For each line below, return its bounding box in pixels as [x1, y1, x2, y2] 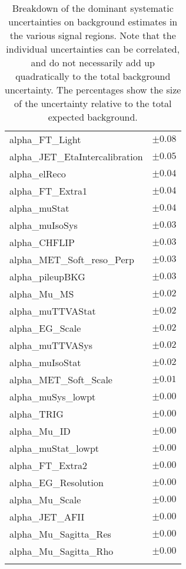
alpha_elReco [9, 167, 66, 180]
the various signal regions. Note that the [9, 28, 176, 42]
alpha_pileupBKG [9, 270, 85, 283]
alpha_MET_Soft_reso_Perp [9, 253, 134, 266]
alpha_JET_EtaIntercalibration [9, 150, 143, 163]
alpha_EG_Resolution [9, 476, 104, 489]
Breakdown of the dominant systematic [12, 1, 174, 15]
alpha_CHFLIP [9, 235, 75, 249]
